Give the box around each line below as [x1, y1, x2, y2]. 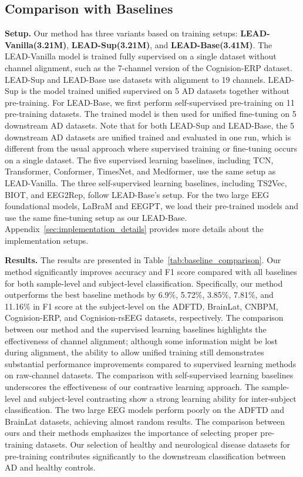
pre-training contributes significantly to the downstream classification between [5, 449, 286, 462]
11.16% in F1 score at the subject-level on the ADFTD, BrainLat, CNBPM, [5, 300, 278, 312]
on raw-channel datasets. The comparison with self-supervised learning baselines [5, 369, 294, 381]
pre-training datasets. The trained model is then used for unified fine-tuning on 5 [5, 108, 297, 120]
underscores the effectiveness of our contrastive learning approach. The [5, 381, 260, 393]
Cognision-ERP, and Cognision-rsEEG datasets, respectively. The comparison [5, 311, 284, 324]
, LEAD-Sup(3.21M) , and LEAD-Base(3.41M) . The [66, 38, 272, 51]
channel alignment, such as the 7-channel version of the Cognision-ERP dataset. [5, 61, 292, 73]
